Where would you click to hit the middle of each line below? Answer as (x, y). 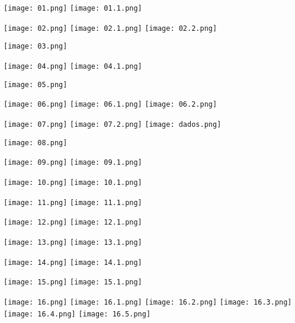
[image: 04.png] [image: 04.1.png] (73, 66)
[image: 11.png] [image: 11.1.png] (73, 202)
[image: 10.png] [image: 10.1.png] (73, 182)
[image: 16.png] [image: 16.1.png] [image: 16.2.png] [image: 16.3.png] (148, 302)
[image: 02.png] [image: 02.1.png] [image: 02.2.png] (110, 28)
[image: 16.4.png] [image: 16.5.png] (77, 314)
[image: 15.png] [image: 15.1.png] (73, 282)
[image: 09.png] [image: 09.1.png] (73, 163)
